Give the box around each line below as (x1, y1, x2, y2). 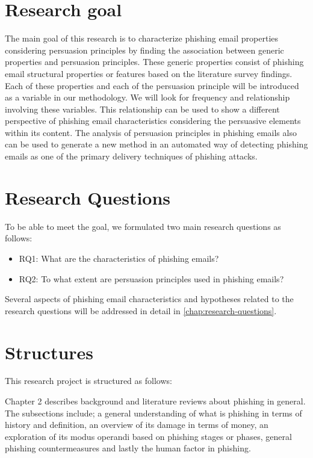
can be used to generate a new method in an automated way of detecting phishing (5, 138, 308, 150)
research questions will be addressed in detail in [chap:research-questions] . (5, 304, 277, 317)
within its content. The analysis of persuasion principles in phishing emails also (5, 126, 297, 138)
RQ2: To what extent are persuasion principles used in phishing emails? (19, 272, 284, 285)
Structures (5, 339, 94, 364)
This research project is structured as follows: (5, 374, 172, 387)
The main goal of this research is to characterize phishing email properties (5, 32, 279, 45)
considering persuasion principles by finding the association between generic (5, 43, 284, 56)
